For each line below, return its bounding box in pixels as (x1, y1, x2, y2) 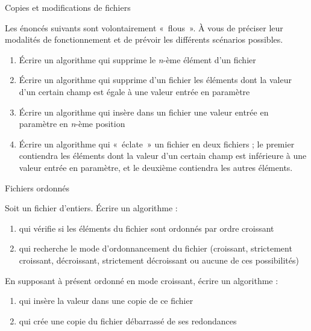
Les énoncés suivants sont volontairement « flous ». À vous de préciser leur (5, 21, 283, 34)
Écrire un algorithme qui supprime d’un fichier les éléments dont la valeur (19, 73, 292, 86)
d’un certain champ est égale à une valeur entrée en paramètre (19, 85, 250, 97)
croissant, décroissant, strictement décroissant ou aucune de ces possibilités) (19, 253, 299, 266)
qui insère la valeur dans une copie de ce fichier (19, 294, 193, 307)
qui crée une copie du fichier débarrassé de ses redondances (19, 314, 237, 327)
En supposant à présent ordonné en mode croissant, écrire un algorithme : (5, 274, 278, 286)
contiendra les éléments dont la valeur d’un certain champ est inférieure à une (19, 149, 307, 162)
